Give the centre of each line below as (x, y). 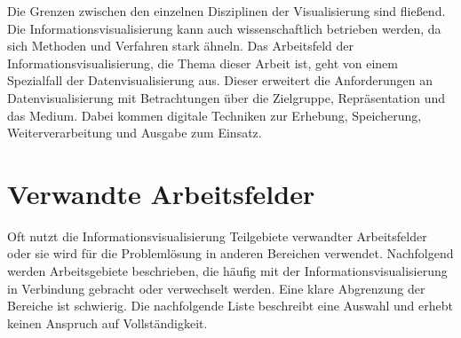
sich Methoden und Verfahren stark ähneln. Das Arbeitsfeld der (181, 46)
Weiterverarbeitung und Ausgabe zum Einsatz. (135, 133)
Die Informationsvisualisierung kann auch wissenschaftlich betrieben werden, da (224, 28)
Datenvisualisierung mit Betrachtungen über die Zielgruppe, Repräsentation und (227, 97)
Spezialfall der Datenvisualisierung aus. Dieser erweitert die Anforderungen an (220, 80)
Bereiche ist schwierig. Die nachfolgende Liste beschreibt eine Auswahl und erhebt (230, 306)
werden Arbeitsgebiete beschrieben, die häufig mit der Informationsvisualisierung (227, 271)
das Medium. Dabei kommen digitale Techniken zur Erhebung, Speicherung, (215, 115)
